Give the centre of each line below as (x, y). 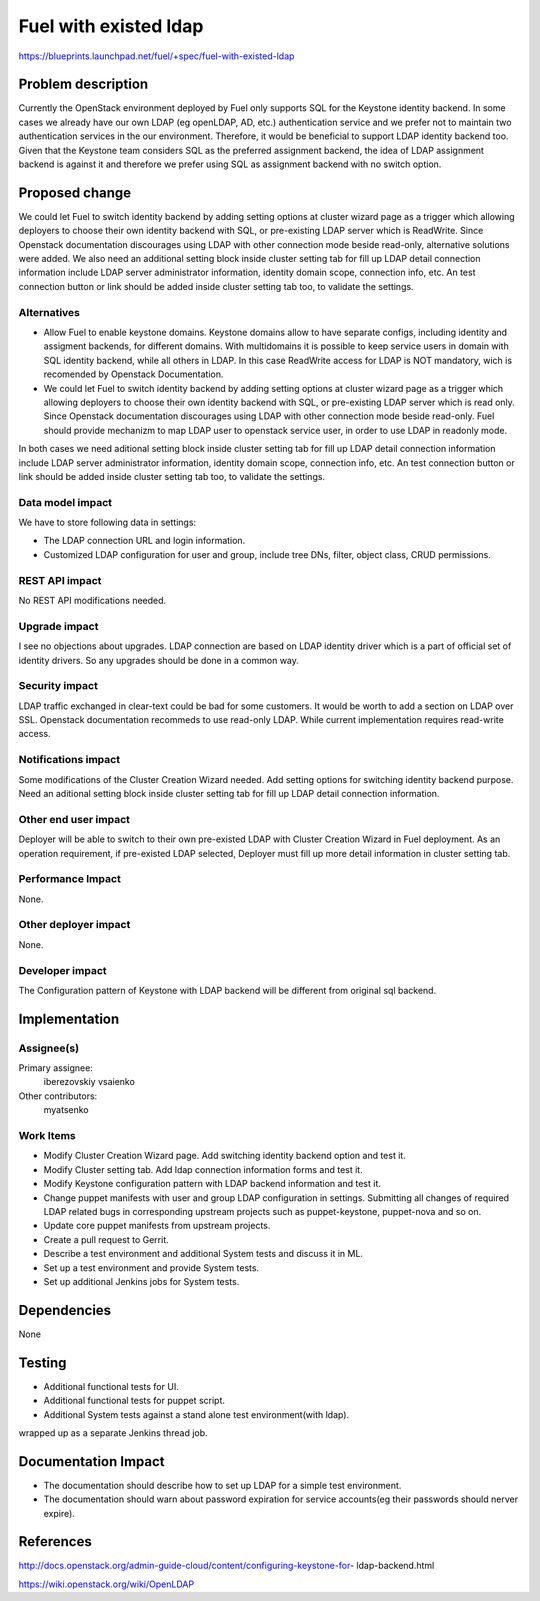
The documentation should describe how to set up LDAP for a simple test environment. (222, 1485)
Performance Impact (70, 879)
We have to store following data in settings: (107, 522)
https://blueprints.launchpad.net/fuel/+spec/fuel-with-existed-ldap (156, 56)
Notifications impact (69, 760)
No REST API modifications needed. (92, 600)
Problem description (83, 84)
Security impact (58, 686)
